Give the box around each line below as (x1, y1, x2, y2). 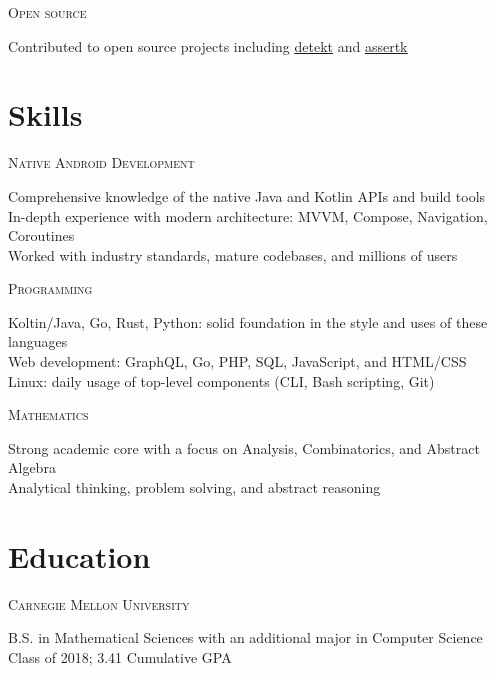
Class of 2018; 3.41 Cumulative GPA (8, 646, 232, 667)
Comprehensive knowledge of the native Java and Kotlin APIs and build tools (8, 185, 486, 206)
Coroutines (8, 225, 75, 246)
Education (8, 535, 151, 576)
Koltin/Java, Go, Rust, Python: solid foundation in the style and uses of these (8, 311, 488, 332)
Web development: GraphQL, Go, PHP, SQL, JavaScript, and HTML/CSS (8, 351, 467, 372)
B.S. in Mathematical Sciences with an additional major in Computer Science (8, 627, 483, 648)
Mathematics (8, 404, 89, 425)
